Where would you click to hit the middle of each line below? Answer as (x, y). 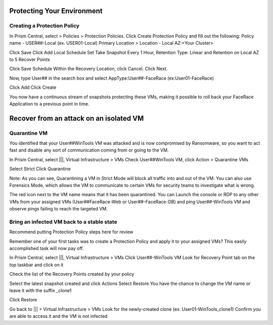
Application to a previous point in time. (49, 103)
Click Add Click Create (33, 87)
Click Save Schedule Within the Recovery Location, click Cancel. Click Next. (88, 69)
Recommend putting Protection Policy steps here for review (71, 232)
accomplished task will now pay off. (47, 248)
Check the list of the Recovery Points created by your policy (72, 274)
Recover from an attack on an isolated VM (77, 118)
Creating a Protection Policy (44, 26)
